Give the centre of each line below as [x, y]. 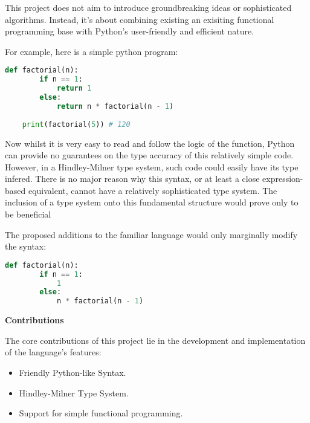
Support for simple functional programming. [101, 413]
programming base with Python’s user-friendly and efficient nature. [130, 31]
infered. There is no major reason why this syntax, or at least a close [132, 179]
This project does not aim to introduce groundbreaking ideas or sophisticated [148, 7]
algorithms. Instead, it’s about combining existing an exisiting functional [140, 19]
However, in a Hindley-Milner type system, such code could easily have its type [152, 166]
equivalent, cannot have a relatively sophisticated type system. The [153, 190]
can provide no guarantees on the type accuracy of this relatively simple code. [149, 155]
